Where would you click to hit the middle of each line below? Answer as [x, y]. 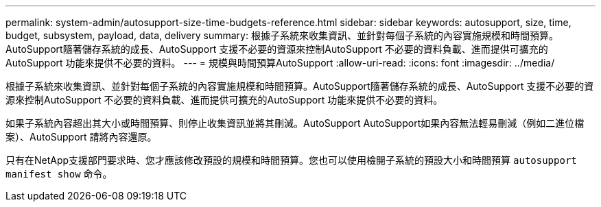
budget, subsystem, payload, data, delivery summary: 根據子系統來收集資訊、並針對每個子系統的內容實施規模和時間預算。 [282, 35]
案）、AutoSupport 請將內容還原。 [81, 137]
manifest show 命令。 [59, 174]
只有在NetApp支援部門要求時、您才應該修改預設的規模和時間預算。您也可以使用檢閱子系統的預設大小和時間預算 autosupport [291, 160]
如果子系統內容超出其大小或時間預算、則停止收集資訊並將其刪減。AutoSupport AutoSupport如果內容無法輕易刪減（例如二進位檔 [295, 123]
